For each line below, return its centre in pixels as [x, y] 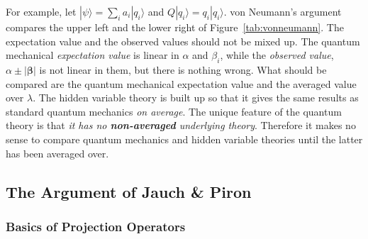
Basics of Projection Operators [96, 226]
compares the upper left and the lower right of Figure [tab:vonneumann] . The [175, 27]
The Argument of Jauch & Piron [129, 191]
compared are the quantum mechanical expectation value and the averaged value [181, 83]
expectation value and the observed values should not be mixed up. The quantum [183, 41]
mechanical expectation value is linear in [93, 55]
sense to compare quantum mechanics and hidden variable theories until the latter [184, 139]
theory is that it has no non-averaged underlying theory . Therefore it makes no [181, 125]
